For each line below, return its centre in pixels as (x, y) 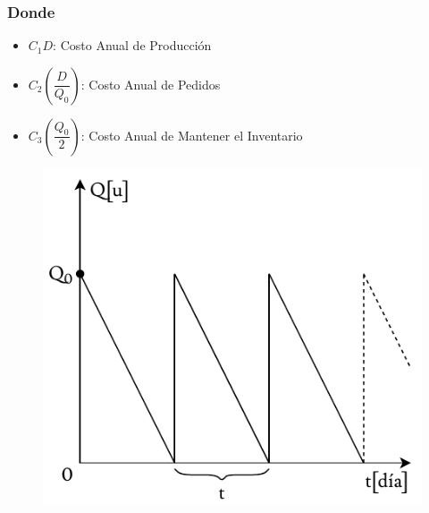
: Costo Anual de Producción (132, 45)
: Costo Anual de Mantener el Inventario (192, 135)
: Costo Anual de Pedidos (151, 84)
